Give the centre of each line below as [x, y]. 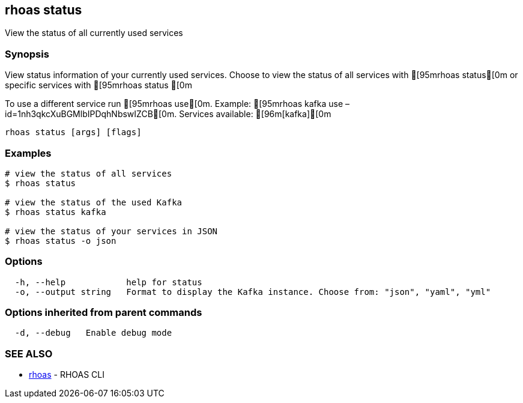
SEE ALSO [29, 353]
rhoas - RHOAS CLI [67, 375]
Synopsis [27, 54]
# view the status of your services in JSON [111, 231]
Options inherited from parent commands [104, 313]
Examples [28, 153]
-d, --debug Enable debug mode [93, 333]
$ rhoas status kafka [56, 212]
